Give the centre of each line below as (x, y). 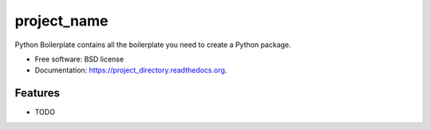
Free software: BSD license (79, 59)
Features (37, 93)
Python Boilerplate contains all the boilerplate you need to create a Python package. (153, 45)
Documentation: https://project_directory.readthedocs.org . (131, 70)
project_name (61, 21)
